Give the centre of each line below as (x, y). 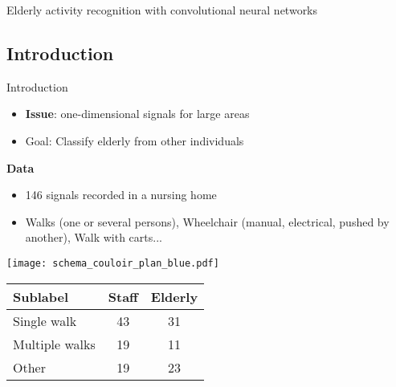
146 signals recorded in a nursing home (121, 195)
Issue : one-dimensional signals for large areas (137, 114)
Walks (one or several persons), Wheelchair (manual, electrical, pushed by (207, 221)
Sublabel (41, 296)
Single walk (45, 320)
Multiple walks (54, 344)
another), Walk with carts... (94, 237)
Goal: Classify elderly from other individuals (135, 140)
